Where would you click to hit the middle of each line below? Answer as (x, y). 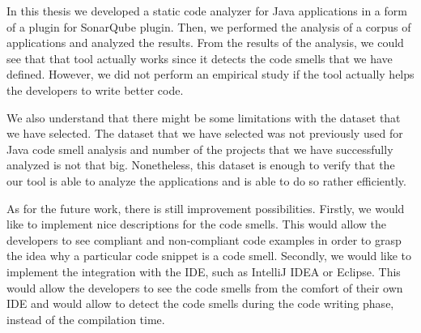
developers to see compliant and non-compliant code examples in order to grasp (204, 239)
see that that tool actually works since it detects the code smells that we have (200, 58)
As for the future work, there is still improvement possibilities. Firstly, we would (206, 208)
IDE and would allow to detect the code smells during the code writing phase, (200, 303)
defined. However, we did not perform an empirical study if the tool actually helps (210, 74)
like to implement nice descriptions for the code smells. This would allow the (197, 224)
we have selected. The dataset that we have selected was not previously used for (205, 133)
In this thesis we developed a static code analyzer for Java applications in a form (207, 11)
